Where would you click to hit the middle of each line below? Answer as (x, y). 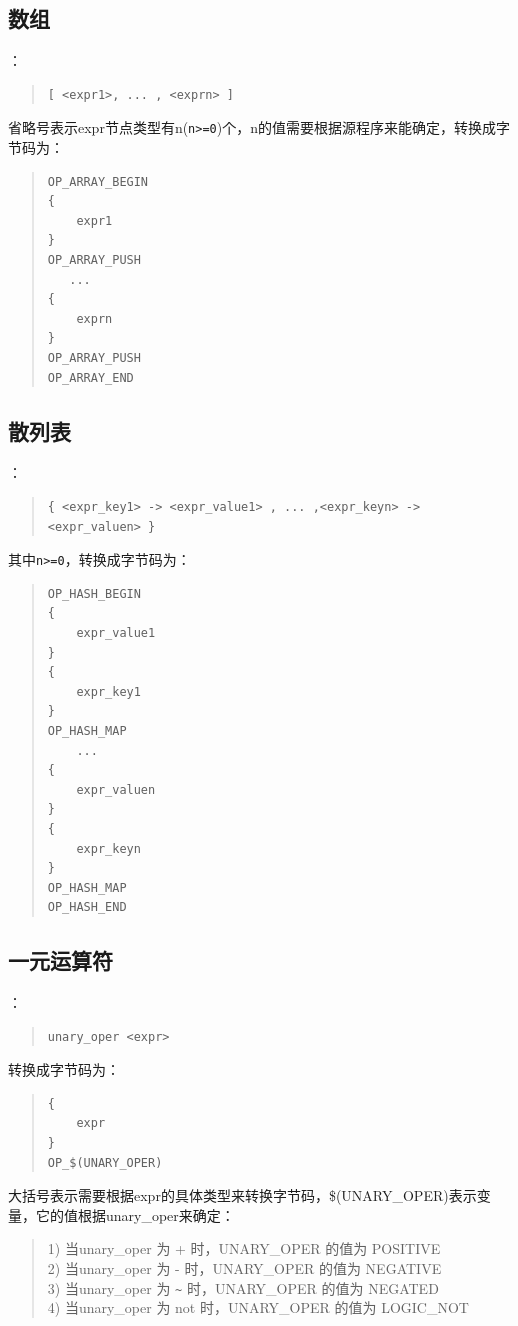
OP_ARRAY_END (90, 377)
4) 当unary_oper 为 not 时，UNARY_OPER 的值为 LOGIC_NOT (258, 1307)
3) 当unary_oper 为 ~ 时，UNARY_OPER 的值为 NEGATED (243, 1287)
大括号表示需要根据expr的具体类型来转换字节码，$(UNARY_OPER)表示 (242, 1195)
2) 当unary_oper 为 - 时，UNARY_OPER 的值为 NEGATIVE (244, 1268)
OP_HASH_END (87, 907)
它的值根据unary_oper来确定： (135, 1214)
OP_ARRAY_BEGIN (98, 181)
